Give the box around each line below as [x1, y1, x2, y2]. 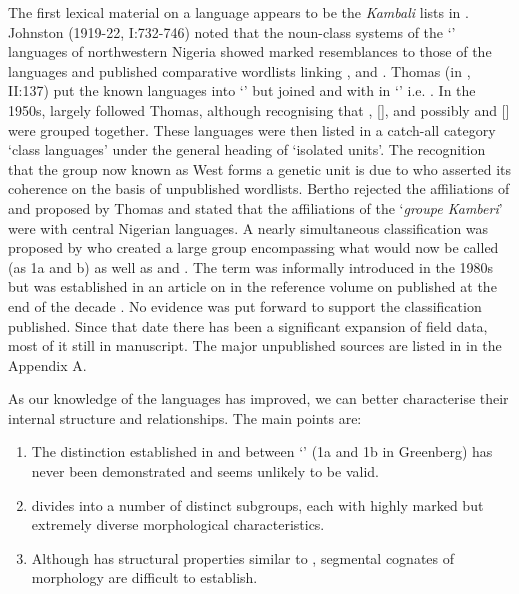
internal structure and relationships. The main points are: [8, 407, 362, 428]
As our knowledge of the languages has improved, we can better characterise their [8, 388, 509, 409]
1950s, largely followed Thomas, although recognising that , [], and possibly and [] [8, 99, 510, 120]
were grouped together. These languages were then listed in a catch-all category [8, 119, 496, 140]
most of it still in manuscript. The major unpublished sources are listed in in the [8, 335, 502, 356]
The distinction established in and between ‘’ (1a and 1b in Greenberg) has [31, 441, 493, 462]
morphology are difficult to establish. [31, 567, 258, 588]
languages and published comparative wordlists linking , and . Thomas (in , [8, 60, 471, 81]
